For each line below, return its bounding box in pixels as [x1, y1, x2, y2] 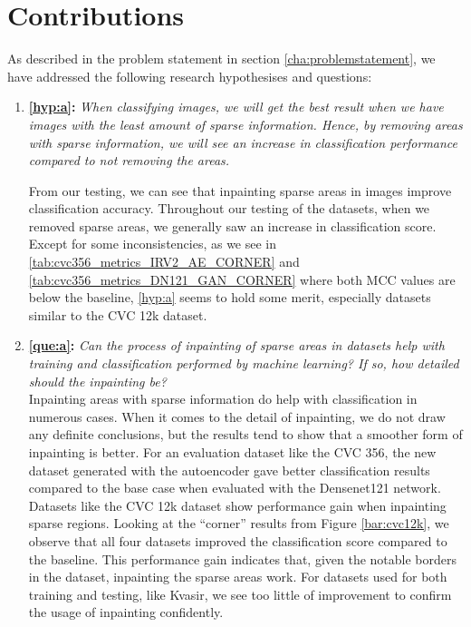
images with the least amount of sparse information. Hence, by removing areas [28, 114, 463, 133]
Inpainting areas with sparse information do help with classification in [28, 389, 418, 408]
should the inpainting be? [28, 371, 167, 390]
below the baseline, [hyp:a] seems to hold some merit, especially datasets [28, 288, 431, 307]
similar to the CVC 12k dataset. [28, 305, 207, 324]
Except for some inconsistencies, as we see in [28, 234, 277, 253]
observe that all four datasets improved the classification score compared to [28, 531, 447, 550]
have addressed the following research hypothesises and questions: [7, 66, 372, 85]
